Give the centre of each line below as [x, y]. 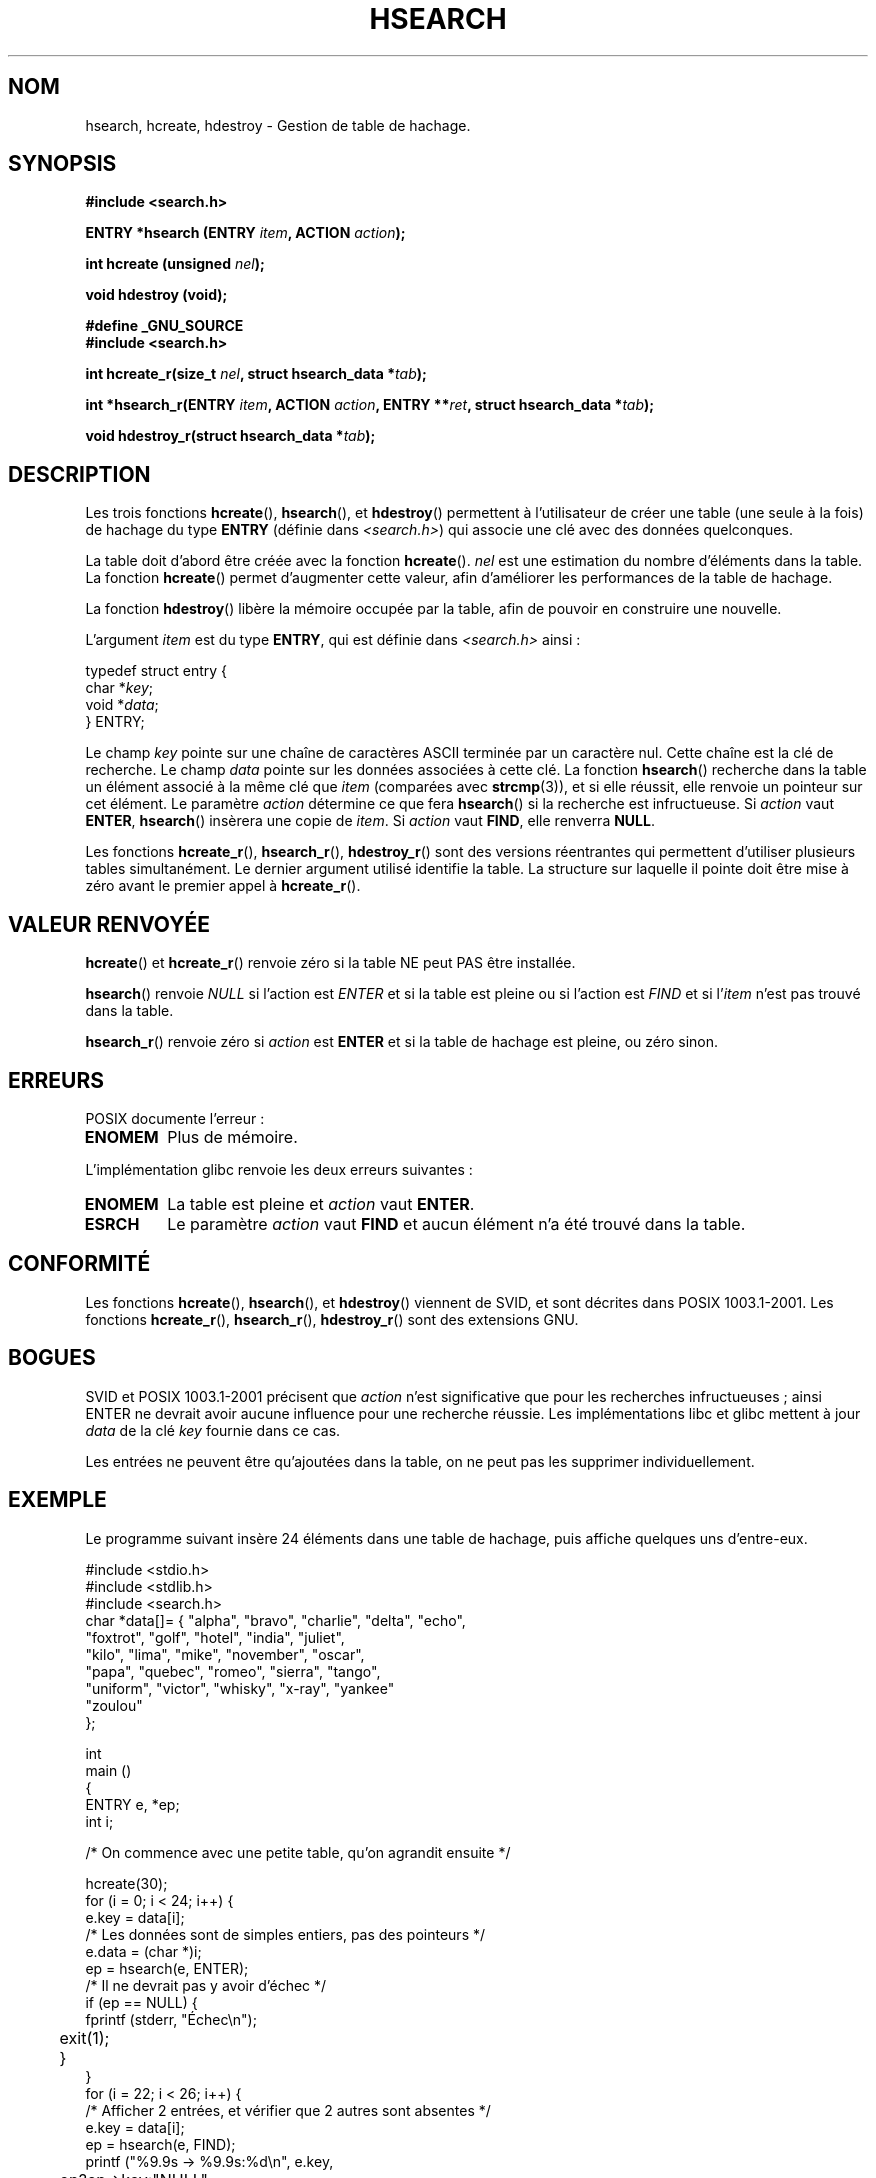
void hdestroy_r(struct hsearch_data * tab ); [230, 436]
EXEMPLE [57, 1500]
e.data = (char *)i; [143, 1951]
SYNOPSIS [62, 164]
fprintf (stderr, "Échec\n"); [171, 2019]
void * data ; [122, 705]
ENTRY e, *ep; [132, 1804]
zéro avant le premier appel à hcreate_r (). [223, 886]
